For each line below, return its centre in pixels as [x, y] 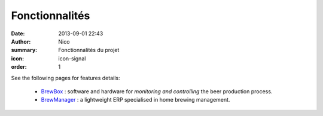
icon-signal [72, 58]
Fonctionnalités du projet [89, 50]
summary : [24, 50]
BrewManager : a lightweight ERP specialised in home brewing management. [135, 100]
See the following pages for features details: [65, 78]
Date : [18, 33]
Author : [21, 41]
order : [19, 67]
